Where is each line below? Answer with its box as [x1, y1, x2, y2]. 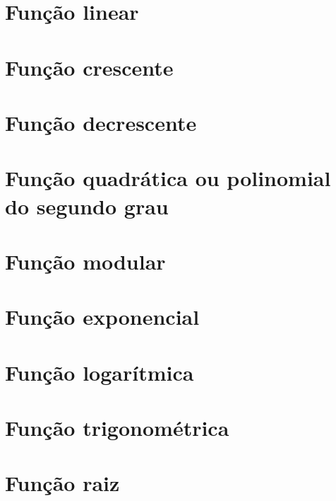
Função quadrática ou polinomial [5, 163, 331, 192]
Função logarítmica [5, 357, 194, 386]
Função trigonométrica [5, 413, 229, 442]
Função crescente [5, 52, 174, 81]
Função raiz [5, 468, 120, 497]
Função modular [5, 246, 166, 275]
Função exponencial [5, 302, 200, 331]
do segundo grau [5, 191, 169, 220]
